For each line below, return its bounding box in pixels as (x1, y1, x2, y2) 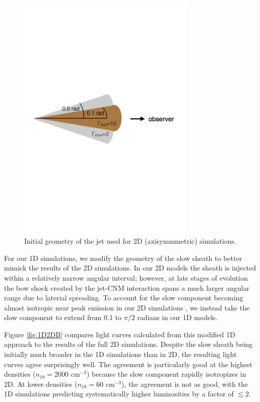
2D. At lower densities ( (4, 378, 78, 389)
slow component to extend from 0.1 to (4, 312, 122, 323)
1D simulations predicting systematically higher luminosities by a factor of (4, 388, 234, 399)
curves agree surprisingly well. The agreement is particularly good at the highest (4, 359, 252, 369)
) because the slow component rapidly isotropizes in (86, 369, 246, 379)
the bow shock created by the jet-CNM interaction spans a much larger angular (4, 282, 249, 293)
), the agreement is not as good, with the (121, 378, 248, 389)
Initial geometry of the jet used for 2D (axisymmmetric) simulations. (24, 236, 236, 246)
